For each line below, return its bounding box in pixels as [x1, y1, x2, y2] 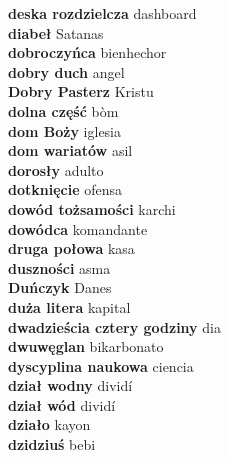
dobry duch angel [8, 61, 125, 82]
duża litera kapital [8, 296, 131, 317]
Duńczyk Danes [8, 277, 112, 298]
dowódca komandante [8, 218, 148, 239]
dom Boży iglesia [8, 120, 122, 141]
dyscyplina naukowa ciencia [8, 355, 194, 376]
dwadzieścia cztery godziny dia [8, 316, 221, 337]
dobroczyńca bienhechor [8, 42, 167, 63]
